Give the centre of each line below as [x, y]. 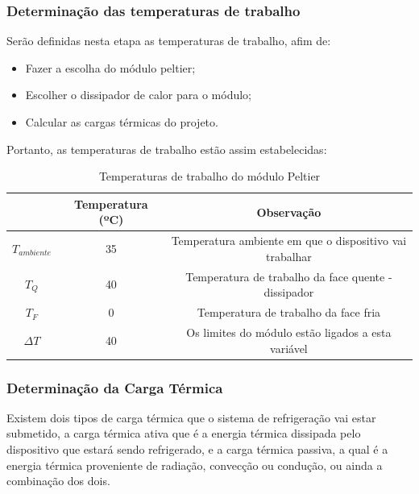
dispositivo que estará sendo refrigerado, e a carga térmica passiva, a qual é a [197, 449]
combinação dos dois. [58, 481]
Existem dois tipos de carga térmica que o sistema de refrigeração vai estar [191, 417]
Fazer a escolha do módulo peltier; [110, 67]
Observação [289, 212]
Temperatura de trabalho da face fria [289, 312]
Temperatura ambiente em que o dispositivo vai [289, 241]
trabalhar [288, 256]
